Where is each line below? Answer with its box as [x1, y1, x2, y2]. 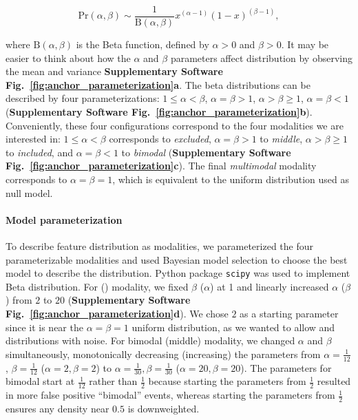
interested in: [6, 132, 61, 146]
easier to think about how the [6, 50, 131, 65]
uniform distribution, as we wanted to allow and [131, 319, 335, 334]
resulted [317, 374, 351, 388]
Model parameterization [6, 212, 123, 227]
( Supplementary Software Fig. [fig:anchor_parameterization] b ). [6, 105, 313, 119]
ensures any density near [6, 401, 109, 416]
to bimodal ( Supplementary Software [121, 145, 291, 159]
